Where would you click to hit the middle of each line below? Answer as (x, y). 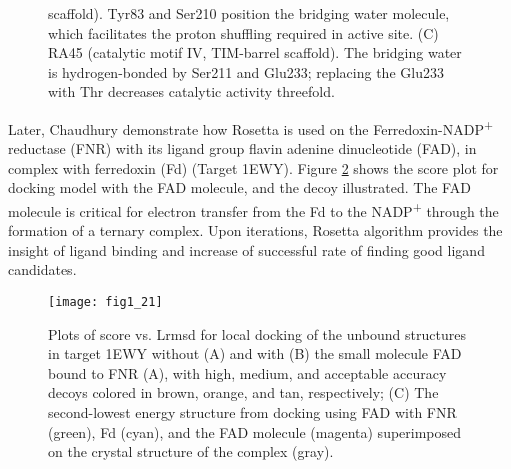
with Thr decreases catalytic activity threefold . (191, 91)
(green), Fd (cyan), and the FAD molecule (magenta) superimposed (255, 431)
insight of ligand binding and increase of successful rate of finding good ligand (246, 249)
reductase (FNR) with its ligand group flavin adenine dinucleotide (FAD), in (242, 148)
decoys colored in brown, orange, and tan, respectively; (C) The (243, 392)
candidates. (42, 269)
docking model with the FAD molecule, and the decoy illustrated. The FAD (239, 187)
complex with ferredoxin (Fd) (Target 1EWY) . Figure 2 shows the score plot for (253, 167)
